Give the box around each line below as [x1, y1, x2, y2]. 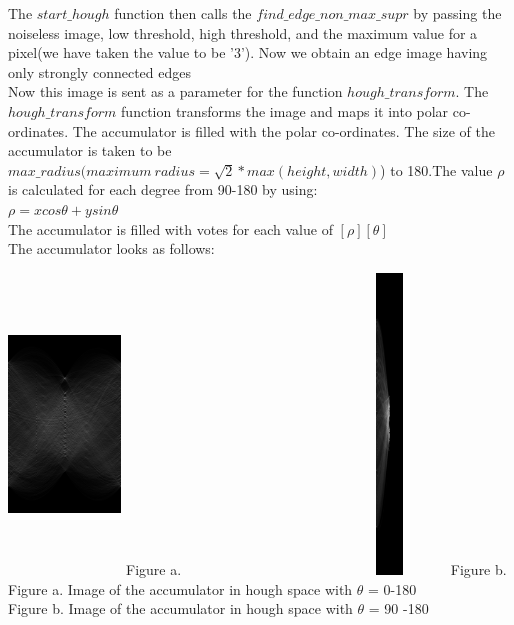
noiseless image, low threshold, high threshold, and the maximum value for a [8, 22, 478, 43]
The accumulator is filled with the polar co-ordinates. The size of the [72, 120, 495, 141]
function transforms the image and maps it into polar [121, 100, 449, 121]
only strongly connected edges [8, 61, 191, 82]
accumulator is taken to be [8, 140, 172, 161]
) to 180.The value [380, 159, 493, 180]
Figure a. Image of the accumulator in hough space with [8, 578, 353, 599]
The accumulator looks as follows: [8, 238, 215, 259]
